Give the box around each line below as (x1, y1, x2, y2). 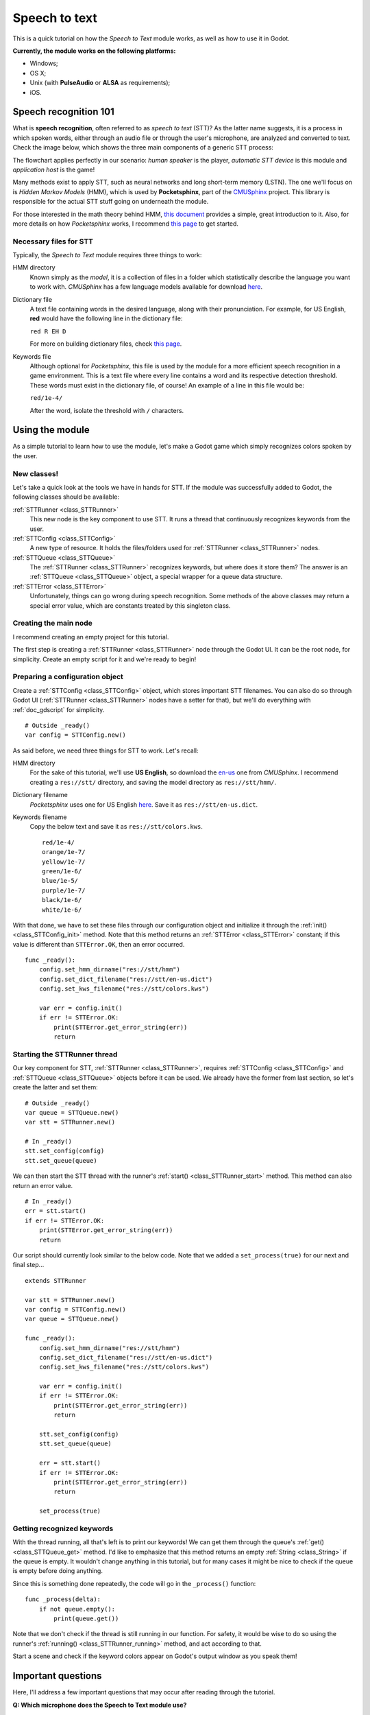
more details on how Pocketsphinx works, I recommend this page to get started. (12, 220, 239, 228)
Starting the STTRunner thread (12, 1050, 118, 1059)
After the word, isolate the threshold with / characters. (29, 406, 184, 414)
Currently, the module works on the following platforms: (12, 47, 176, 55)
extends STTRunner (25, 1277, 87, 1284)
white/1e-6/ (42, 906, 82, 914)
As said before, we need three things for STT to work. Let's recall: (12, 746, 199, 755)
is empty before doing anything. (12, 1567, 103, 1575)
